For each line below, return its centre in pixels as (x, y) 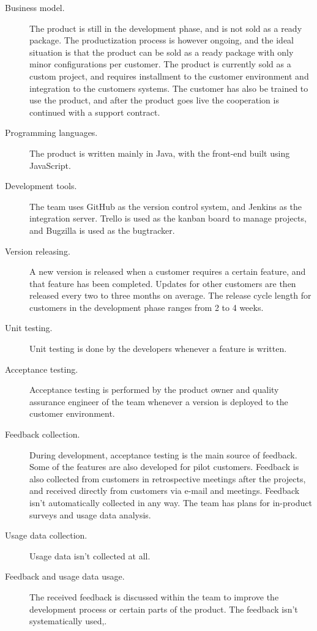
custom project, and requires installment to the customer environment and (169, 76)
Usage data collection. (46, 535)
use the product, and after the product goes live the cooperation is (154, 100)
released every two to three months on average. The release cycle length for (170, 295)
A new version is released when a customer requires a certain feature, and (168, 271)
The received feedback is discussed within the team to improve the (154, 596)
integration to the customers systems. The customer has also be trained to (169, 88)
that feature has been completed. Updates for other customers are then (163, 283)
